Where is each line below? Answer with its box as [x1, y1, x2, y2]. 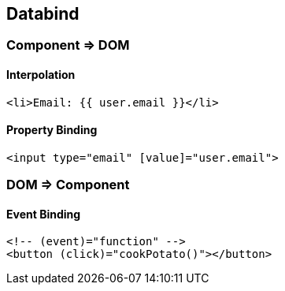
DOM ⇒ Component [6, 177, 130, 193]
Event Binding [6, 207, 81, 221]
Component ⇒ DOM [6, 37, 130, 54]
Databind [6, 4, 80, 24]
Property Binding [6, 123, 98, 137]
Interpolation [6, 68, 76, 82]
